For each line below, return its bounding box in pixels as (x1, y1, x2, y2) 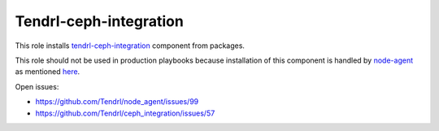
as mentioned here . (15, 67, 80, 76)
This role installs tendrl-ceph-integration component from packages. (15, 41, 246, 50)
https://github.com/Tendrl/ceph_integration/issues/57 (35, 108, 215, 118)
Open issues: (15, 81, 59, 91)
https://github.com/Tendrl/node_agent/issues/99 (35, 97, 199, 107)
